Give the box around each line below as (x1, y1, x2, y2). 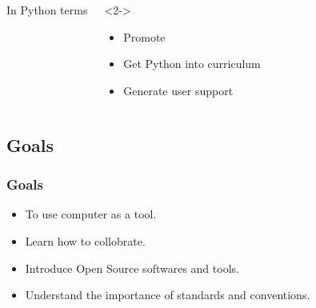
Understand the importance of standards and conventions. (25, 286, 310, 303)
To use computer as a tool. (25, 206, 157, 222)
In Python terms (6, 2, 88, 18)
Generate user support (123, 82, 234, 98)
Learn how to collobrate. (25, 232, 146, 249)
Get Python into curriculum (123, 55, 261, 72)
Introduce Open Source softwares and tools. (25, 259, 239, 276)
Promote (123, 28, 166, 45)
